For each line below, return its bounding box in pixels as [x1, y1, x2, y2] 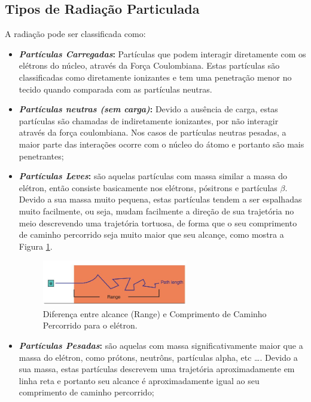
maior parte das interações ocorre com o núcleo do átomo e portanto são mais [19, 137, 304, 150]
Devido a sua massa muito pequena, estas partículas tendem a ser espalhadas [19, 193, 302, 205]
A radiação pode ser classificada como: [5, 27, 146, 40]
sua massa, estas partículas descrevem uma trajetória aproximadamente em [19, 363, 295, 375]
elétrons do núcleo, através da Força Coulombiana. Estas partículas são [19, 59, 280, 72]
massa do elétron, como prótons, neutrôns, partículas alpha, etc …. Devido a [19, 351, 298, 363]
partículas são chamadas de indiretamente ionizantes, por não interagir [19, 114, 279, 127]
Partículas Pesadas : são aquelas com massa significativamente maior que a [19, 339, 303, 352]
